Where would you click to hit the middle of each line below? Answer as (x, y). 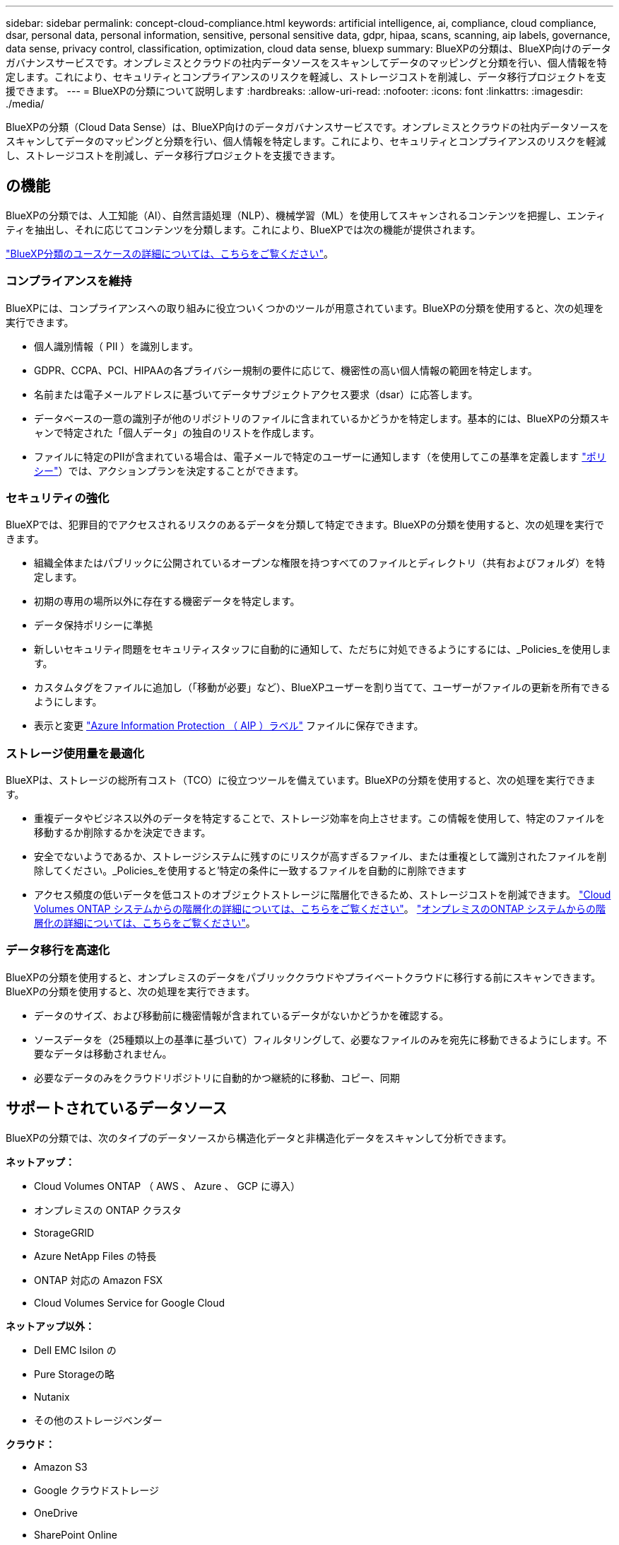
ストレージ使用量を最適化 (75, 753)
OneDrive (56, 1512)
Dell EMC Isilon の (75, 1350)
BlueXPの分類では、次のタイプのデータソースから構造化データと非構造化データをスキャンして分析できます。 (259, 1138)
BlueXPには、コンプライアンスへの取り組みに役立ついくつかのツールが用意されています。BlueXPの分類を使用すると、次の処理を (305, 308)
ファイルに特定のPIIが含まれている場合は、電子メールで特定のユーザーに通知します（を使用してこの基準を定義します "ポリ (320, 456)
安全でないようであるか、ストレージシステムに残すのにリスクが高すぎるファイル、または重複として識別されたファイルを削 (320, 857)
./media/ (25, 104)
